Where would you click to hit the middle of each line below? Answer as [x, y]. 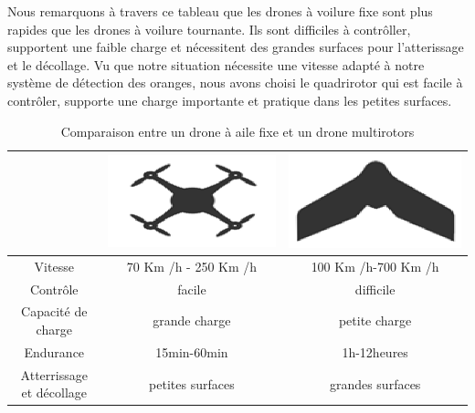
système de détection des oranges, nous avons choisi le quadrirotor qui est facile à [235, 83]
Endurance [54, 351]
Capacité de [54, 311]
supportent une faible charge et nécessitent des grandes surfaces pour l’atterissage [236, 47]
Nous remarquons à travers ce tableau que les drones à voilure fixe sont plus [220, 11]
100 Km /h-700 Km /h [375, 266]
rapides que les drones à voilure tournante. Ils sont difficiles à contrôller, [209, 29]
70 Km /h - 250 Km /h [192, 266]
